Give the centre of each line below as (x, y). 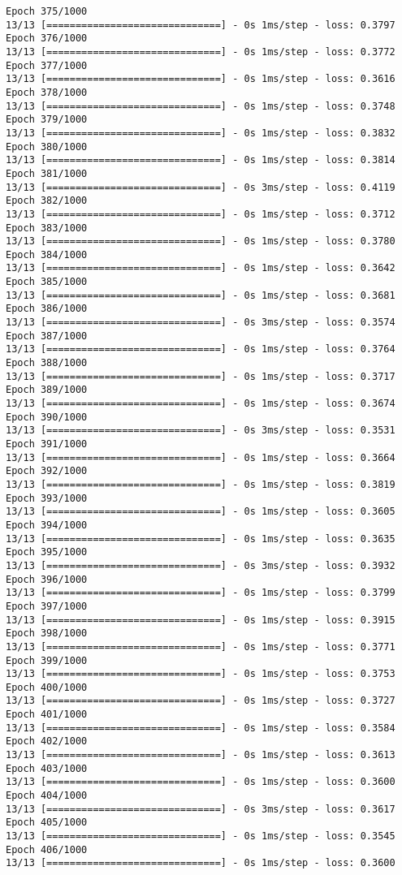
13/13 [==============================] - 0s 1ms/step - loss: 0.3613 (201, 755)
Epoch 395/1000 (47, 552)
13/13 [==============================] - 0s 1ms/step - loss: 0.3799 (201, 593)
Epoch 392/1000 (47, 471)
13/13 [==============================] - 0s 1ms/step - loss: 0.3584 (201, 728)
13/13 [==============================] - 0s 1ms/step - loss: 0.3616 (201, 79)
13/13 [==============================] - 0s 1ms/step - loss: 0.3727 (201, 701)
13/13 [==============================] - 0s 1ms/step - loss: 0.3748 (201, 106)
